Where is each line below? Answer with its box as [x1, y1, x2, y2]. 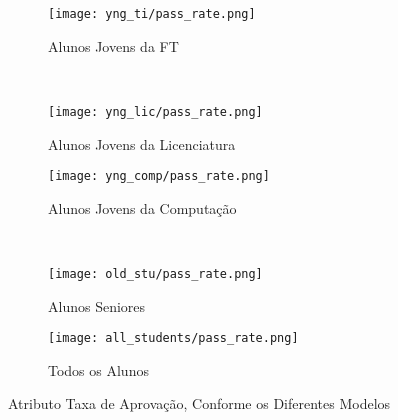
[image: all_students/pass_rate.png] [48, 331, 299, 346]
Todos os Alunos [48, 359, 149, 380]
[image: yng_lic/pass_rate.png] [48, 104, 263, 119]
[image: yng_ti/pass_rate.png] [48, 7, 256, 21]
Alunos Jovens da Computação [48, 197, 237, 218]
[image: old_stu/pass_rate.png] [48, 266, 263, 281]
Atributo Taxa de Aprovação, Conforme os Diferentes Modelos [8, 393, 391, 414]
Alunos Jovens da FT [48, 35, 179, 56]
